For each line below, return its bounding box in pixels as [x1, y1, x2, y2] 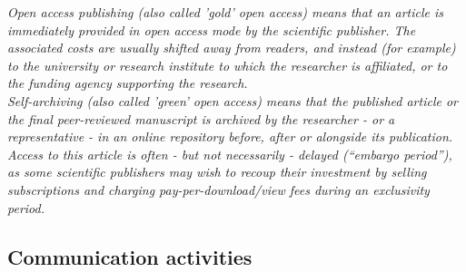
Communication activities [7, 242, 253, 270]
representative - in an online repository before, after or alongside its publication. [7, 127, 453, 146]
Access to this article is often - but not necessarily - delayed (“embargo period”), [7, 144, 452, 163]
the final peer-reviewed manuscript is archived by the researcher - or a [7, 109, 395, 128]
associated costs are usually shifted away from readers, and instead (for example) [7, 38, 456, 57]
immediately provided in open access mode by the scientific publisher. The [7, 20, 416, 39]
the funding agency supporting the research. [7, 73, 248, 92]
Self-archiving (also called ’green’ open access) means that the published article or [7, 91, 458, 110]
